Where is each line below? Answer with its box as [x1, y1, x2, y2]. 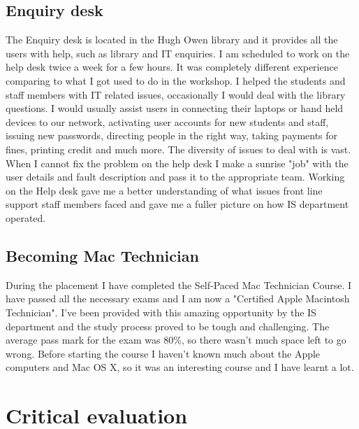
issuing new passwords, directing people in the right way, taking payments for [6, 128, 338, 143]
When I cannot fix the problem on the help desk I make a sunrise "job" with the [6, 155, 349, 170]
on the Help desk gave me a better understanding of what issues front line [6, 183, 323, 197]
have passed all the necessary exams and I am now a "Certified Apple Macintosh [6, 291, 350, 306]
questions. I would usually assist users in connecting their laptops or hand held [6, 101, 344, 115]
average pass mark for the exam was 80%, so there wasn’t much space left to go [6, 332, 346, 347]
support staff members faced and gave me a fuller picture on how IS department [6, 197, 349, 211]
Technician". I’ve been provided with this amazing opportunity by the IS [6, 304, 316, 319]
